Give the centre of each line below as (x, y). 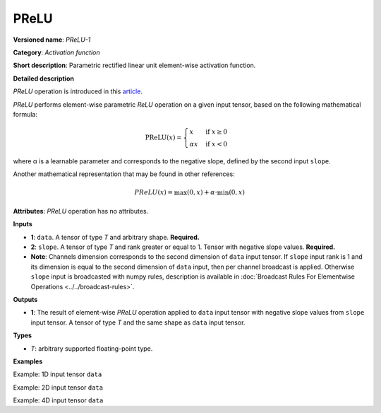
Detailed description (43, 78)
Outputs (25, 299)
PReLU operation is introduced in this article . (78, 91)
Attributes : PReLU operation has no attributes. (81, 211)
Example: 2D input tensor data (58, 387)
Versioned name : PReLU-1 (52, 40)
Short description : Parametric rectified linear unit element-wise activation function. (134, 65)
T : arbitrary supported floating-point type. (92, 348)
